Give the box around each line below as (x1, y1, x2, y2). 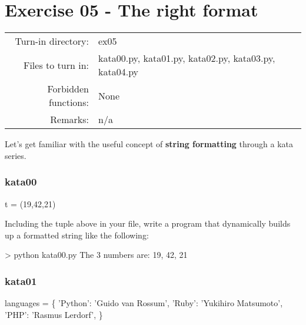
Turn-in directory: (15, 34, 89, 48)
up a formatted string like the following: (5, 228, 149, 241)
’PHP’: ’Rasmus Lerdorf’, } (5, 308, 103, 320)
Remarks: (50, 112, 89, 127)
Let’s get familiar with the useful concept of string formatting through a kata (5, 138, 294, 150)
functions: (48, 95, 89, 110)
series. (5, 149, 26, 161)
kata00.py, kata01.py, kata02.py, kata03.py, (98, 51, 275, 65)
